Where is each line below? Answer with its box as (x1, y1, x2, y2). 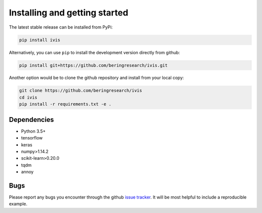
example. (9, 201, 28, 207)
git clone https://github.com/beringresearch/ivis (19, 88, 143, 93)
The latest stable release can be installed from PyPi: (9, 24, 113, 30)
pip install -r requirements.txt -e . (19, 102, 112, 107)
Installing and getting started (9, 7, 129, 18)
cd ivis (19, 94, 37, 100)
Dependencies (9, 115, 54, 123)
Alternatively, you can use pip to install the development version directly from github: (9, 49, 180, 55)
